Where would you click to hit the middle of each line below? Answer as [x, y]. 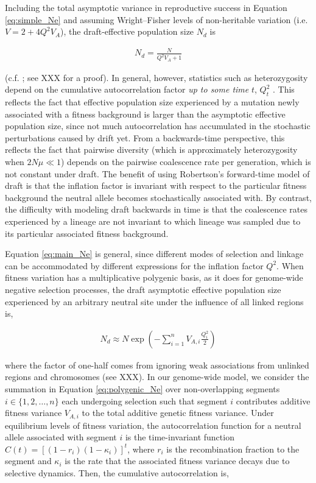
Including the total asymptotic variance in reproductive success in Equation [146, 7]
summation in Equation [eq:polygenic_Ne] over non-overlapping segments [142, 388]
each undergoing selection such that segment [145, 400]
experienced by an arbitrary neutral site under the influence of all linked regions [154, 301]
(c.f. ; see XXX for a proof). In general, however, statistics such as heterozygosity [156, 77]
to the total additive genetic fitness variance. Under [178, 413]
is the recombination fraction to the [233, 449]
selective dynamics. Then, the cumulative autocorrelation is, [117, 472]
